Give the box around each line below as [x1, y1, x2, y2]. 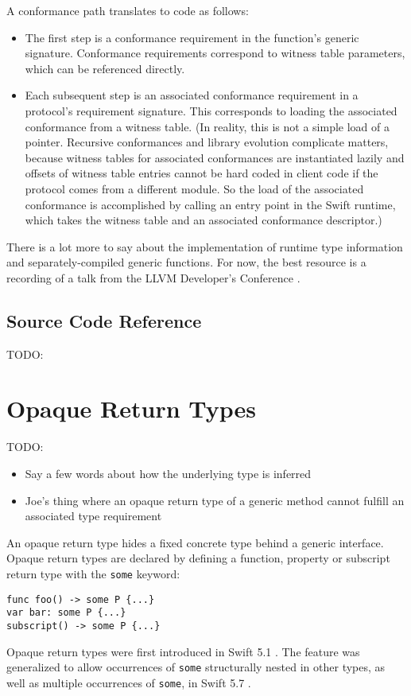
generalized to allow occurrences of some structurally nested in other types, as [6, 659, 386, 675]
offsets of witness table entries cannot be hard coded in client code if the [25, 165, 378, 181]
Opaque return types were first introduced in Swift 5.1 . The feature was [6, 643, 360, 659]
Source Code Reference [6, 308, 202, 332]
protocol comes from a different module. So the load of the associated [25, 180, 364, 196]
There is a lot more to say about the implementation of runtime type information [6, 238, 403, 255]
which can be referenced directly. [25, 60, 185, 76]
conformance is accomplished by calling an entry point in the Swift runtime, [25, 196, 396, 212]
